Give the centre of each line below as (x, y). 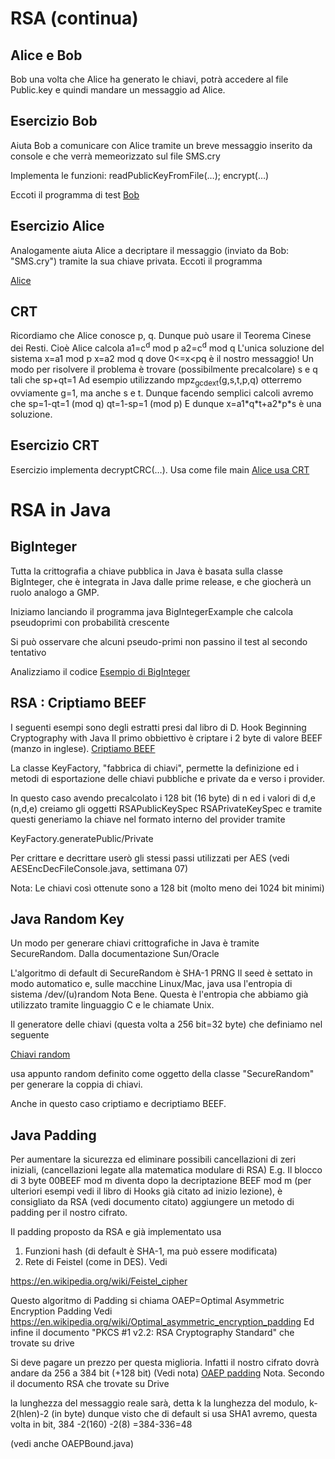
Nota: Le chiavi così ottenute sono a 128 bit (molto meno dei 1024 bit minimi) (167, 888)
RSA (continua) (74, 18)
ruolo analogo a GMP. (55, 592)
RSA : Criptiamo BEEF (78, 703)
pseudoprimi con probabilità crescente (90, 622)
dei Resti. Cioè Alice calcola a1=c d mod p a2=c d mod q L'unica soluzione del (167, 347)
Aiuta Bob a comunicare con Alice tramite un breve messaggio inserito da (161, 145)
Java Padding (53, 1135)
